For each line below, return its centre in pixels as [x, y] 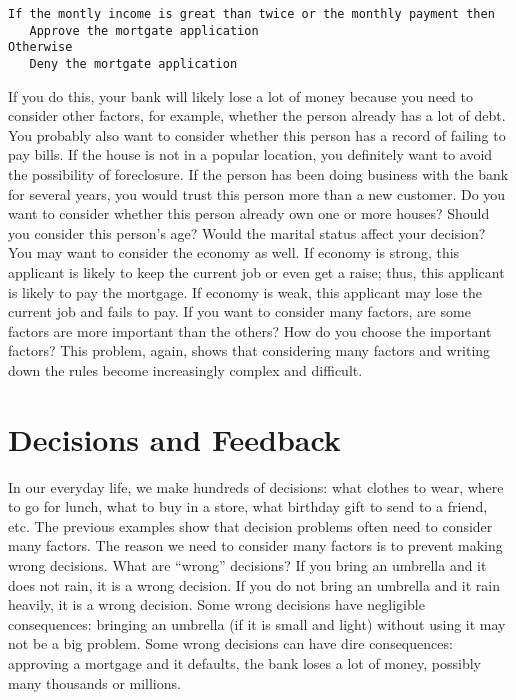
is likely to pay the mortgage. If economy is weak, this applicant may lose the [245, 291]
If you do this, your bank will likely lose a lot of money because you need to [240, 95]
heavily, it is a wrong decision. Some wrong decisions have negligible [216, 604]
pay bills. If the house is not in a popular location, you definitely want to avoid [250, 154]
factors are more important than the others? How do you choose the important [250, 330]
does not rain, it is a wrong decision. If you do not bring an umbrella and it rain [254, 584]
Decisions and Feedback [174, 438]
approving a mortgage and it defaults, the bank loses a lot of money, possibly [244, 663]
